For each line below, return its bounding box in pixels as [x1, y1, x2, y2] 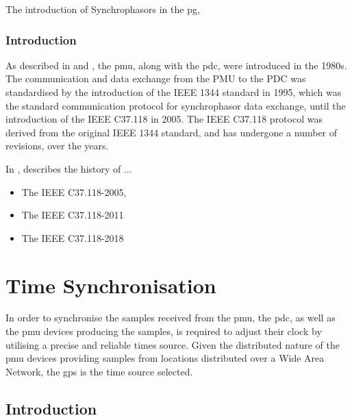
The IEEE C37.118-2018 [21, 230, 124, 245]
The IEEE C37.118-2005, [21, 184, 127, 199]
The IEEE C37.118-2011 [21, 208, 124, 222]
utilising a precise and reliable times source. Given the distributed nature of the [5, 337, 340, 351]
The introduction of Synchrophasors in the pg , [5, 2, 200, 16]
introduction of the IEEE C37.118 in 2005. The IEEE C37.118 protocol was [5, 112, 323, 126]
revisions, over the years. [5, 138, 109, 153]
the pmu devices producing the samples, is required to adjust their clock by [5, 324, 322, 338]
